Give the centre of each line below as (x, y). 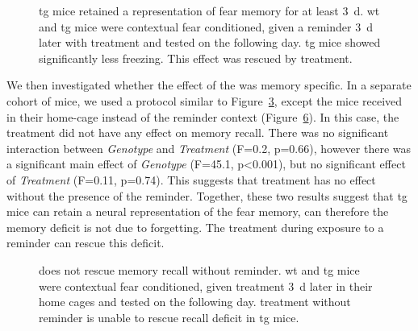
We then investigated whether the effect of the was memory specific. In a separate (209, 85)
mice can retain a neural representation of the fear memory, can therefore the (198, 211)
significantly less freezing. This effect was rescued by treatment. (196, 58)
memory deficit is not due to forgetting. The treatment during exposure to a (195, 227)
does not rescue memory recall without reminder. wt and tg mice (199, 269)
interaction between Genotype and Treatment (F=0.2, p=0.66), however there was (209, 148)
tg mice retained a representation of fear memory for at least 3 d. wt (209, 10)
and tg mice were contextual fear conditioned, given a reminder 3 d (206, 26)
